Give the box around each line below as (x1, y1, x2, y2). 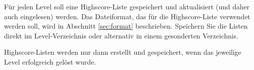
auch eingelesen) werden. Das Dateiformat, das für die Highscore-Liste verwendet (4, 11, 251, 21)
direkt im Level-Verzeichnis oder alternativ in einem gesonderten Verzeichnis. (4, 30, 239, 40)
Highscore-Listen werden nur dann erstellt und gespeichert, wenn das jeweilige (4, 47, 242, 57)
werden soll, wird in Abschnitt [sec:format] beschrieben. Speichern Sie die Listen (4, 21, 248, 31)
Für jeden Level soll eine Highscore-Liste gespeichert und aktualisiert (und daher (4, 1, 250, 11)
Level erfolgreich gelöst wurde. (4, 56, 96, 67)
